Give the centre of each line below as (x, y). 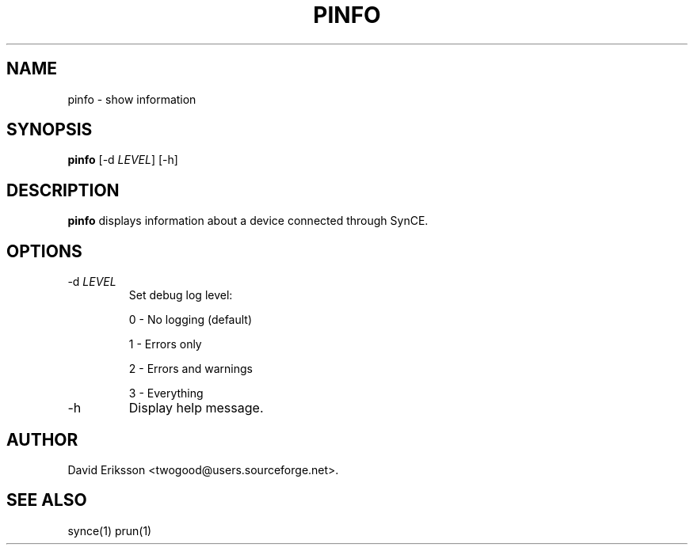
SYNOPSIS (50, 130)
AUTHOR (42, 439)
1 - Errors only (165, 344)
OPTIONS (44, 251)
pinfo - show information (132, 99)
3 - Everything (166, 393)
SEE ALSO (47, 500)
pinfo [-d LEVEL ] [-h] (123, 160)
